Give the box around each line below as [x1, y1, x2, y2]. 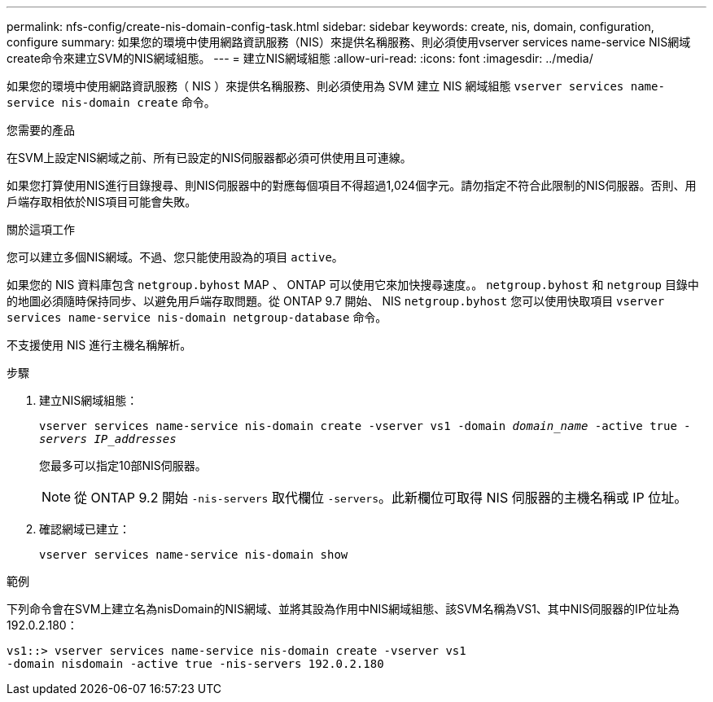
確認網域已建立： [39, 522, 130, 536]
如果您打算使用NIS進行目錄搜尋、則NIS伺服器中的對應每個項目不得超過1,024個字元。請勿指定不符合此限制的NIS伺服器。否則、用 [7, 178, 697, 192]
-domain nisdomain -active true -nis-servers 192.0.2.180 [7, 657, 384, 670]
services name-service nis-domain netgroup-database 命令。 [7, 310, 387, 324]
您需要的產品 [7, 123, 75, 137]
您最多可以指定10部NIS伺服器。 [39, 458, 207, 472]
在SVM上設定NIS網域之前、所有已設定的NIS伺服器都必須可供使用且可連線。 [7, 151, 412, 165]
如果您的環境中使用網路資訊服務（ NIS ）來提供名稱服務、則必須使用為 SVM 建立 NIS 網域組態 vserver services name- [7, 79, 665, 93]
